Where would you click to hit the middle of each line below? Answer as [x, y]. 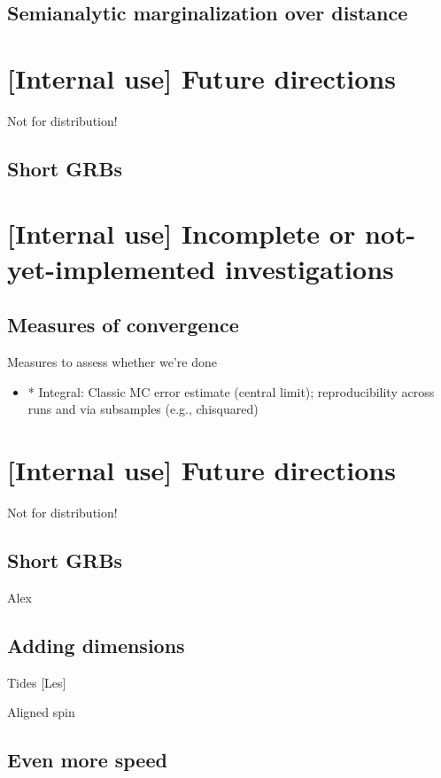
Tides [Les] [37, 682]
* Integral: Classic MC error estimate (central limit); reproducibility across [231, 391]
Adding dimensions [96, 645]
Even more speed [87, 760]
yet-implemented [112, 268]
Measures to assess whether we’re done [112, 362]
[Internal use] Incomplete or [182, 233]
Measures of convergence [123, 325]
